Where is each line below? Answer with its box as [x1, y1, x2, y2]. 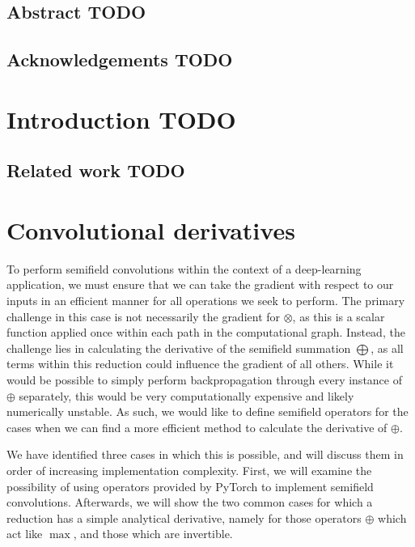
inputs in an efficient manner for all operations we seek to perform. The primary [6, 292, 405, 309]
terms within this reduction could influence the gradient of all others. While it [6, 355, 394, 372]
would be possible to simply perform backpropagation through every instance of [6, 371, 402, 388]
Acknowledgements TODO [6, 47, 233, 72]
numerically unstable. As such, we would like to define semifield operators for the [6, 403, 409, 420]
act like [6, 525, 43, 542]
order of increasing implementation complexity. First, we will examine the [6, 461, 372, 478]
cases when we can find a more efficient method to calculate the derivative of [6, 418, 387, 435]
